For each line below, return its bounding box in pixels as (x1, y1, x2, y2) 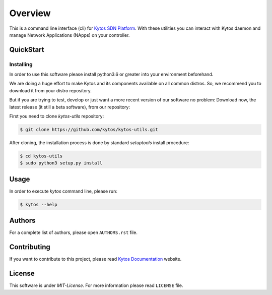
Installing (9, 61, 33, 68)
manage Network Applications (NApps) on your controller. (9, 32, 130, 38)
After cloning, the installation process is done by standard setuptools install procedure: (9, 140, 189, 146)
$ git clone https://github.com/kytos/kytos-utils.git (20, 127, 158, 133)
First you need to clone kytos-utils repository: (9, 113, 104, 120)
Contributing (9, 243, 50, 252)
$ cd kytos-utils (20, 153, 63, 159)
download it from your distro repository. (9, 87, 92, 93)
